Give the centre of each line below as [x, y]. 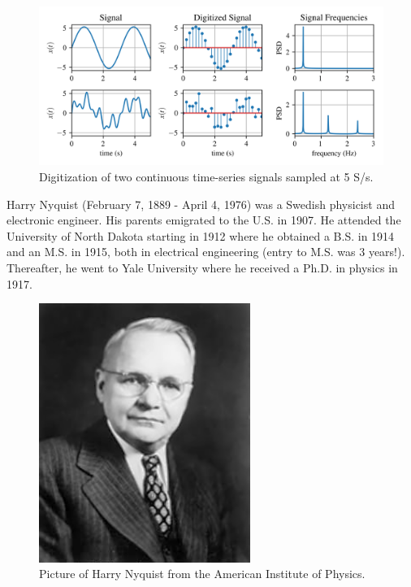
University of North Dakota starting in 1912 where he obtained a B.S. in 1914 [201, 235]
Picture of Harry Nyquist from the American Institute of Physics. [202, 574]
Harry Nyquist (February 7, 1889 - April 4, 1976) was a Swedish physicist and [201, 204]
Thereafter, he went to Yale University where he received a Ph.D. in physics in [202, 267]
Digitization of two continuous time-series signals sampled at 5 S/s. [206, 177]
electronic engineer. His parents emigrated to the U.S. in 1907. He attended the [204, 220]
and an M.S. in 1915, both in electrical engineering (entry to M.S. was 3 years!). [206, 252]
